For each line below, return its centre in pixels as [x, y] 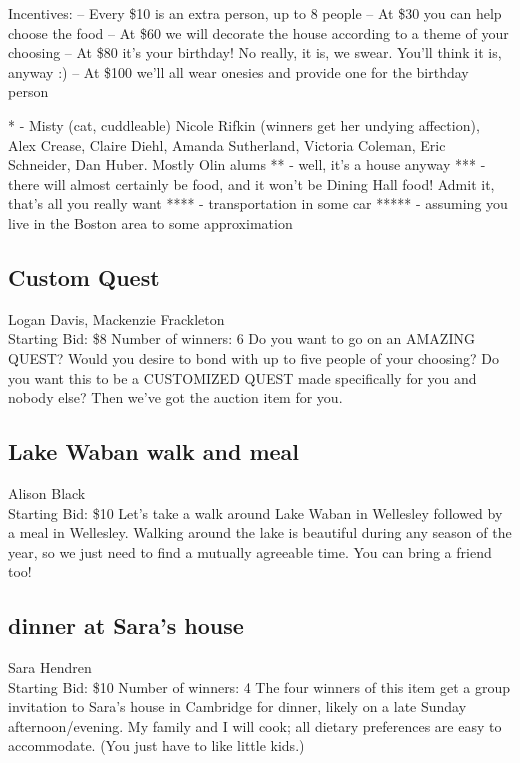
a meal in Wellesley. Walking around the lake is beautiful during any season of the [260, 532]
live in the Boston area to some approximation [150, 222]
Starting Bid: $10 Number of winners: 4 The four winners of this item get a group [259, 686]
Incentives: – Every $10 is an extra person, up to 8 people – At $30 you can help [255, 13]
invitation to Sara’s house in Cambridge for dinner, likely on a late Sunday [237, 706]
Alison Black [47, 492]
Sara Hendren [50, 667]
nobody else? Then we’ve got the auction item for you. [175, 397]
